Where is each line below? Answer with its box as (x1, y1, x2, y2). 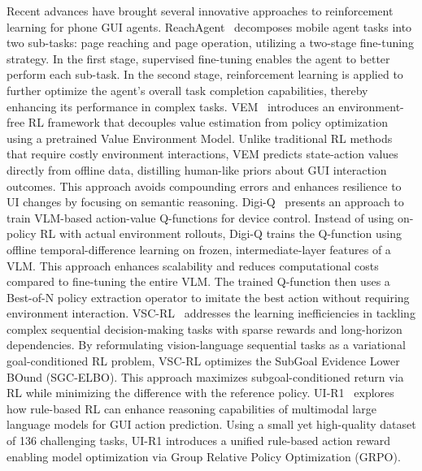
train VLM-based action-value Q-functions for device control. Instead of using (7, 209, 394, 226)
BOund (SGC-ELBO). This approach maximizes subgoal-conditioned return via (7, 368, 404, 385)
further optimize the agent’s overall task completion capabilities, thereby (7, 81, 368, 98)
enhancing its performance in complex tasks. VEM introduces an (7, 97, 335, 115)
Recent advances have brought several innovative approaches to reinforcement (7, 2, 394, 19)
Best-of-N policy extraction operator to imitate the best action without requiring (7, 288, 410, 305)
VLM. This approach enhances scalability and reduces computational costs (7, 257, 379, 274)
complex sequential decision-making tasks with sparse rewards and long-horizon (7, 320, 402, 337)
